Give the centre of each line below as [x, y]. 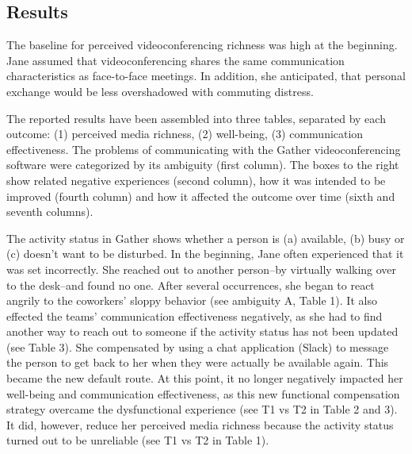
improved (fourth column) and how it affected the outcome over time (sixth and [201, 196]
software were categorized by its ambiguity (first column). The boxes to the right [203, 165]
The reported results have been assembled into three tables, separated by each [196, 118]
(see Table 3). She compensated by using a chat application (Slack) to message [198, 346]
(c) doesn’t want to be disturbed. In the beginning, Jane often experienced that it [205, 254]
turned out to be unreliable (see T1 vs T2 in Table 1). [138, 440]
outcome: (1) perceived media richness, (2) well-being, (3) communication [185, 134]
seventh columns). [50, 212]
